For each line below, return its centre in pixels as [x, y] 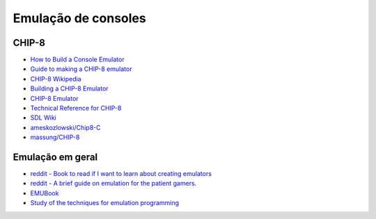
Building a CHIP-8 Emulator [69, 89]
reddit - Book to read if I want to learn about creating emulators [121, 174]
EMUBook [45, 193]
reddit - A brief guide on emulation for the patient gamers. [113, 184]
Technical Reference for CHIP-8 [76, 108]
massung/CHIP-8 [55, 137]
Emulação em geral [55, 157]
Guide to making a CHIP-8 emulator [81, 69]
